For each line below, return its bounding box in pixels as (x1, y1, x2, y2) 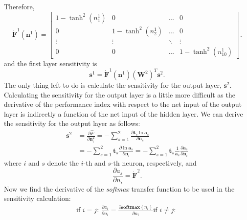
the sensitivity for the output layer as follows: (4, 118, 140, 128)
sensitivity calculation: (4, 193, 71, 203)
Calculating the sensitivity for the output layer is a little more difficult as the (4, 89, 235, 99)
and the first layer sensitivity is (4, 58, 97, 68)
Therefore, (4, 1, 35, 11)
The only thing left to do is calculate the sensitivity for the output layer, (4, 80, 222, 90)
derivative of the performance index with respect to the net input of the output (4, 99, 242, 109)
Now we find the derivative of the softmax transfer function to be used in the (4, 183, 235, 194)
